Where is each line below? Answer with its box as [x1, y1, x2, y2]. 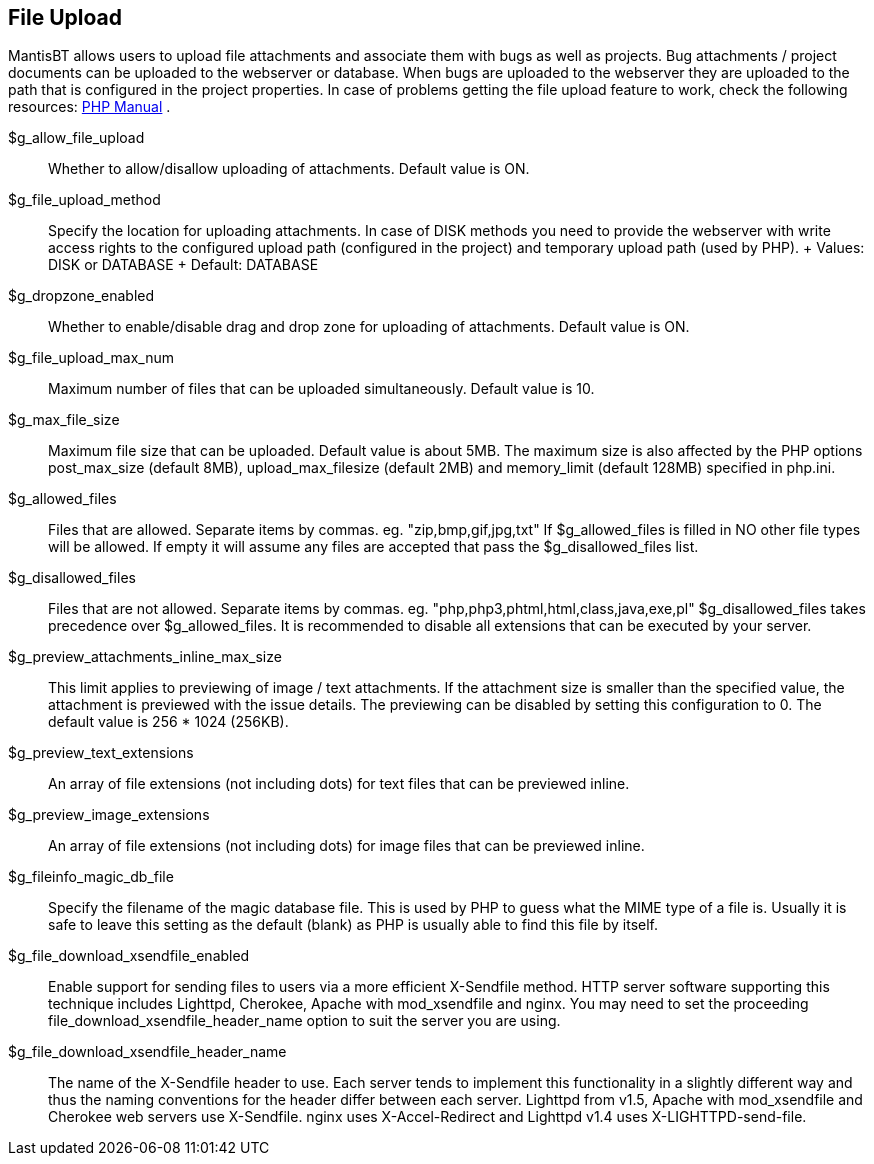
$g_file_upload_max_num [8, 349, 174, 367]
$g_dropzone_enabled [8, 287, 155, 305]
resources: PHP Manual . [8, 98, 171, 116]
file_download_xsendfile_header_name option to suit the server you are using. [48, 1012, 561, 1030]
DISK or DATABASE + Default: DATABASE [48, 256, 319, 274]
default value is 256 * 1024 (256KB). [48, 713, 289, 731]
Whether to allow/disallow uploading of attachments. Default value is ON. [48, 160, 530, 178]
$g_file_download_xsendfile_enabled [8, 947, 250, 965]
